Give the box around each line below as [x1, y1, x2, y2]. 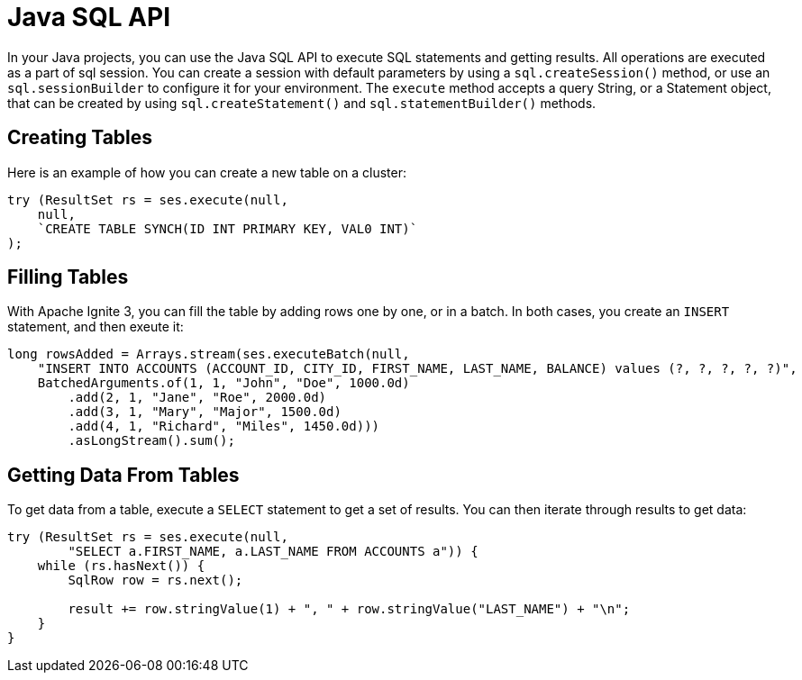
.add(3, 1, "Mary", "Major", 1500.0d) [68, 404, 342, 420]
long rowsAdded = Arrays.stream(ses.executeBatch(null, [7, 347, 410, 362]
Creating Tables [7, 126, 153, 150]
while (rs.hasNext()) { [37, 558, 205, 574]
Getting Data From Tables [7, 463, 240, 486]
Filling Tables [7, 266, 129, 289]
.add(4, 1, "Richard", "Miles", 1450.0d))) [68, 419, 380, 434]
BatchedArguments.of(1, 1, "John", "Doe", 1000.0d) [37, 376, 410, 391]
